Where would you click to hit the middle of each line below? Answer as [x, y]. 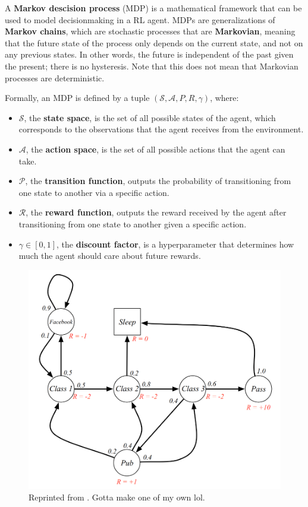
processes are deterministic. [55, 77]
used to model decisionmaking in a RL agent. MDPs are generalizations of [140, 19]
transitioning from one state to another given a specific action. [133, 224]
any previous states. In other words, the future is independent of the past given [149, 54]
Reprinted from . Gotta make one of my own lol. [117, 497]
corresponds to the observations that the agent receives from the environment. [161, 129]
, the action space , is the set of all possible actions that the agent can [155, 149]
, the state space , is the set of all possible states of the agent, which [150, 117]
